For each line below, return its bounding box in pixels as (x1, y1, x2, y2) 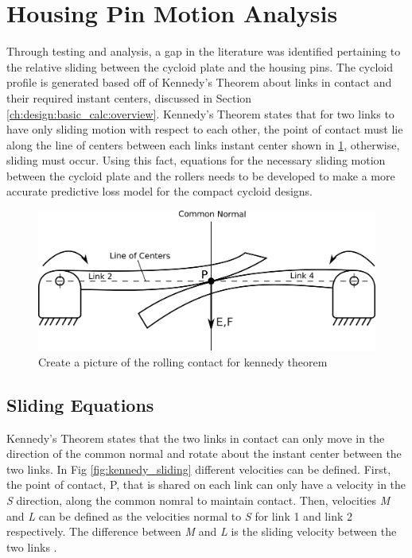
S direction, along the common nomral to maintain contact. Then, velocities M (6, 491, 391, 508)
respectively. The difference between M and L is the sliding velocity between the (6, 523, 397, 540)
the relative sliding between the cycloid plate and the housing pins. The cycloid (6, 58, 393, 75)
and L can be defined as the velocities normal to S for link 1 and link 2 (6, 507, 352, 524)
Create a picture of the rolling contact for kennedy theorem (38, 353, 328, 370)
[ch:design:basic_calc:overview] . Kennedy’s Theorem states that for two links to (6, 105, 395, 122)
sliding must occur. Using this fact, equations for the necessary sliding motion (6, 152, 386, 169)
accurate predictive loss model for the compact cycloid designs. (6, 183, 313, 200)
